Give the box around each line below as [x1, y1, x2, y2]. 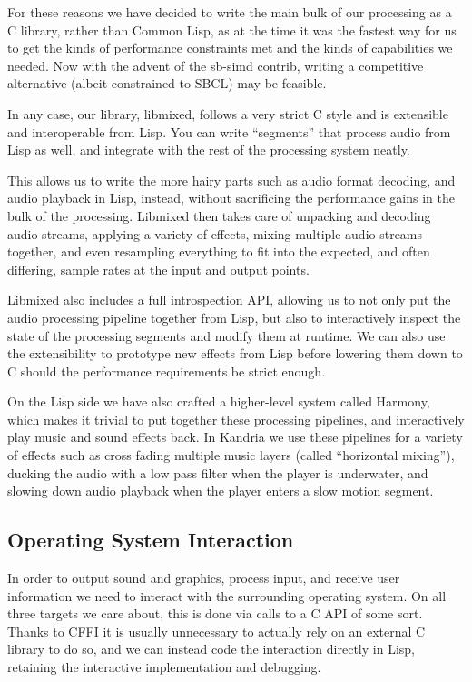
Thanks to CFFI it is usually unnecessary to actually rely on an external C [7, 621, 426, 640]
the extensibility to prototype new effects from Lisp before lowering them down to [7, 344, 463, 363]
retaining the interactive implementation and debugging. [7, 657, 321, 677]
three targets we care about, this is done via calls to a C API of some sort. [7, 604, 423, 623]
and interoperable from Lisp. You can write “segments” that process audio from [7, 122, 451, 141]
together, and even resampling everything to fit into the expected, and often [7, 242, 430, 261]
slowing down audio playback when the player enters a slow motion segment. [7, 481, 434, 500]
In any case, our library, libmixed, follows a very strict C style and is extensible [7, 104, 448, 123]
